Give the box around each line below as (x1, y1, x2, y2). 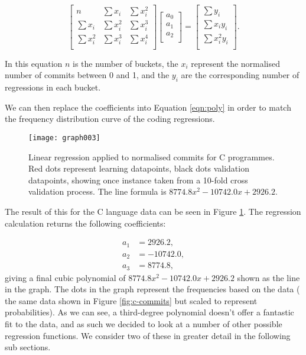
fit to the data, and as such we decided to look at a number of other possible (5, 318, 282, 330)
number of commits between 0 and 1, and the (5, 69, 170, 81)
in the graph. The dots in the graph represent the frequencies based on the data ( (5, 283, 300, 295)
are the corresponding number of (181, 69, 300, 81)
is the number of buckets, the (73, 57, 178, 69)
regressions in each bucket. (5, 81, 101, 93)
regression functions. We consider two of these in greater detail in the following (5, 329, 291, 341)
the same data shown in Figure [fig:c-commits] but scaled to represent (5, 294, 258, 306)
